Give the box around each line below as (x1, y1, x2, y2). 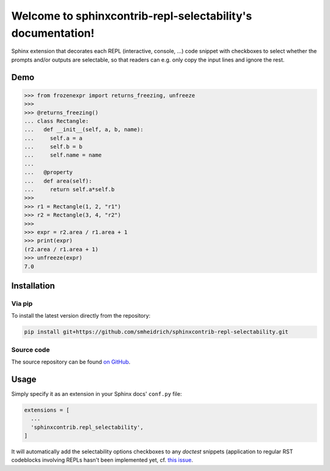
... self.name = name (24, 152, 102, 159)
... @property (24, 169, 73, 176)
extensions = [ (24, 406, 70, 414)
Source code (11, 345, 50, 354)
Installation (11, 280, 55, 291)
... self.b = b (24, 144, 82, 150)
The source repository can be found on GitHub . (11, 358, 131, 366)
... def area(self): (24, 177, 92, 184)
